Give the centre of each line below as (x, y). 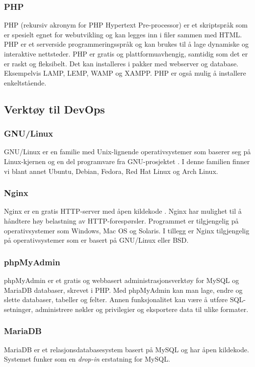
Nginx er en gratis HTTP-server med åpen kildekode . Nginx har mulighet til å (123, 211)
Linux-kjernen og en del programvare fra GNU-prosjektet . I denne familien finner (127, 161)
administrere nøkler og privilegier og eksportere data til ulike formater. (142, 309)
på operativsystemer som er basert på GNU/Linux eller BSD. (96, 240)
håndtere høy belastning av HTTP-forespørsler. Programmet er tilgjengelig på (121, 220)
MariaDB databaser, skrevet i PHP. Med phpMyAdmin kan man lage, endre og (123, 290)
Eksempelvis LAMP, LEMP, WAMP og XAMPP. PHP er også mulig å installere (125, 73)
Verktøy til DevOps (54, 109)
